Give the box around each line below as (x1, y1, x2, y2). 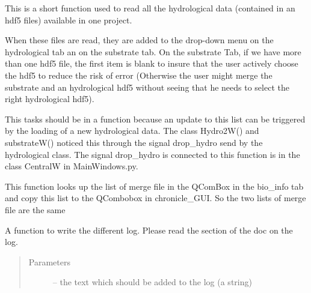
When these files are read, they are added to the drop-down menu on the (5, 34, 274, 46)
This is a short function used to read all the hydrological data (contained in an (5, 2, 295, 14)
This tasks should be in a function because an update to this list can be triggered (5, 112, 306, 125)
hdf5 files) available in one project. (5, 13, 132, 26)
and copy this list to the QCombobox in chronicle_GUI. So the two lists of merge (5, 192, 306, 204)
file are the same (5, 203, 66, 216)
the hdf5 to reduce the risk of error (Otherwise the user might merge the (5, 68, 273, 81)
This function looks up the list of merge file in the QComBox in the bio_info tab (5, 180, 304, 192)
